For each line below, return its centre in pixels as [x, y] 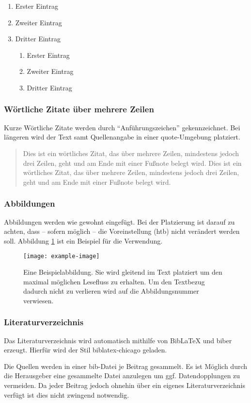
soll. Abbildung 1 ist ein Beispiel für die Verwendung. [83, 240]
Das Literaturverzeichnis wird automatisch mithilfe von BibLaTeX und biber [118, 340]
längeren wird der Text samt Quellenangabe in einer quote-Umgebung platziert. [122, 137]
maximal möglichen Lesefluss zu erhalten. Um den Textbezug [114, 281]
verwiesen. [39, 300]
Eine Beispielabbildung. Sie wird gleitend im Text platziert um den [123, 272]
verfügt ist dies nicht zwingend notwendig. [67, 394]
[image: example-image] [62, 256]
